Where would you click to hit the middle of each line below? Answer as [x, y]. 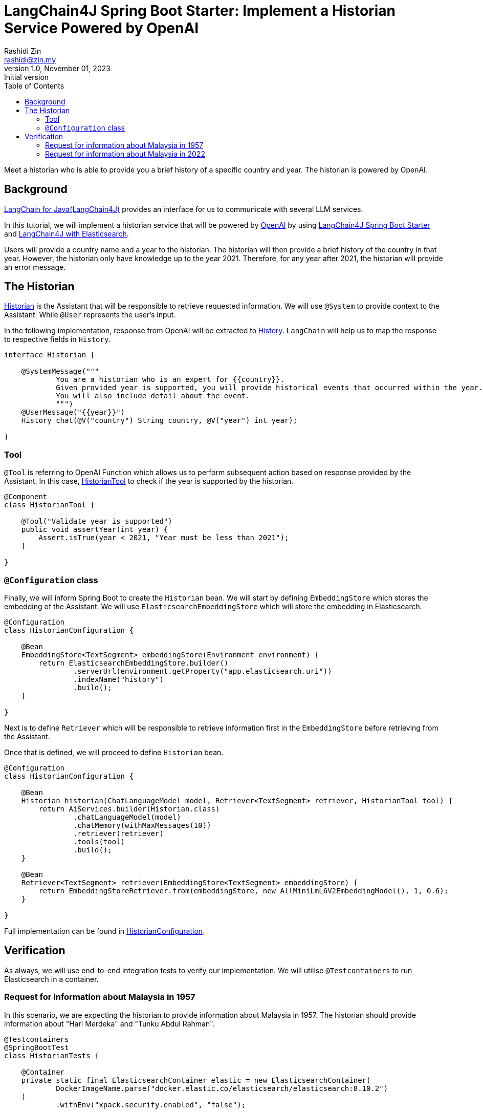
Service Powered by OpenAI [102, 28]
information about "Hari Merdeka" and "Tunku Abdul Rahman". [109, 1023]
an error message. [35, 267]
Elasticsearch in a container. [51, 979]
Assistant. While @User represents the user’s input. [90, 315]
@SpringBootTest [37, 1047]
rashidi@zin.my [30, 59]
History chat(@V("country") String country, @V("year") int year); [159, 421]
